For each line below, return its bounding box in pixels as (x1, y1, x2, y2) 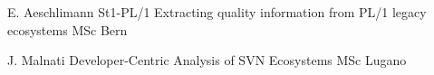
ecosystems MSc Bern (7, 20, 128, 39)
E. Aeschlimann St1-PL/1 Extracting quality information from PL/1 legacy (7, 3, 427, 21)
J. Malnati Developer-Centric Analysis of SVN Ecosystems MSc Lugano (7, 51, 407, 70)
